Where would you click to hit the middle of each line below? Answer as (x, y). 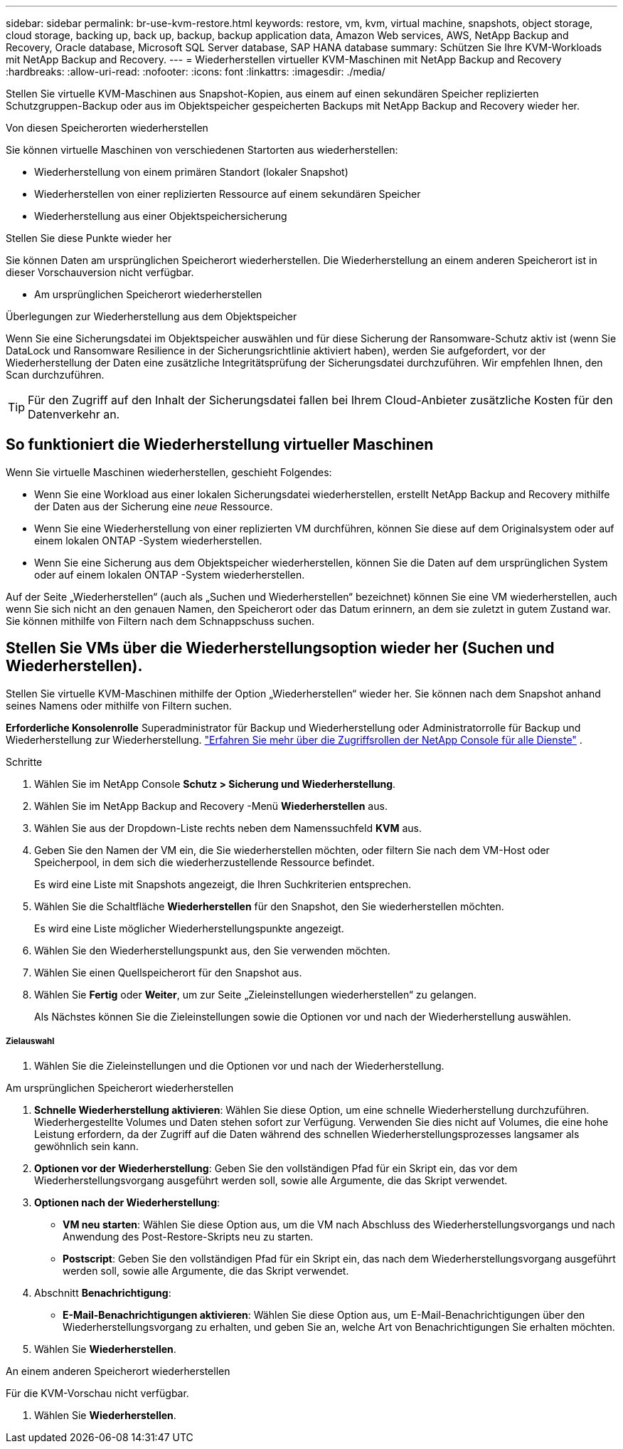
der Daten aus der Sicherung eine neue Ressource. (154, 506)
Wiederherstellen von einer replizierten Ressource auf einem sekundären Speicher (228, 194)
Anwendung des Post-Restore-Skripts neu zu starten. (188, 1237)
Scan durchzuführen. (55, 375)
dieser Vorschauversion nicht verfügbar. (100, 272)
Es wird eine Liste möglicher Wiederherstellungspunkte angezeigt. (189, 928)
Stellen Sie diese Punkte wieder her (89, 238)
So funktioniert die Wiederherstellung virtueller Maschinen (220, 445)
